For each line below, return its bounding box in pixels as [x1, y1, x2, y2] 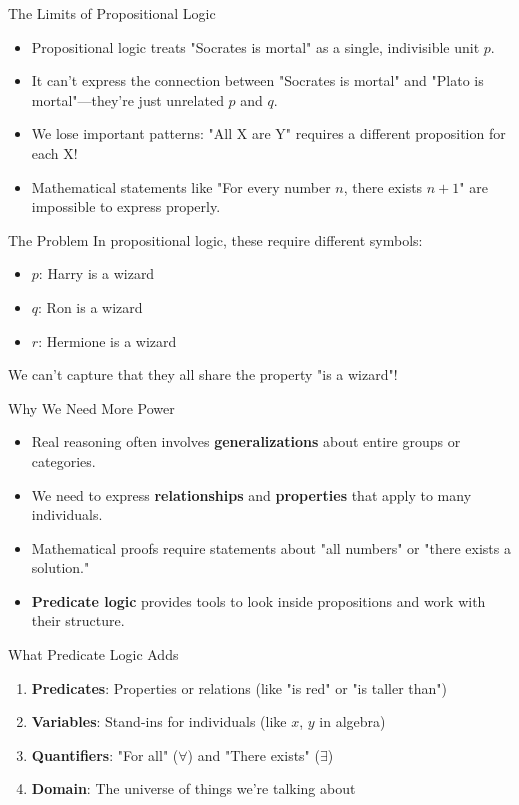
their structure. [31, 610, 125, 631]
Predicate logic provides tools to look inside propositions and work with [31, 590, 486, 611]
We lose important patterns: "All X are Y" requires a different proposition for [31, 123, 506, 144]
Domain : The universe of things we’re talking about [31, 778, 356, 799]
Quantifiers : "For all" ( [31, 744, 179, 765]
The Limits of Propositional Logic [8, 3, 216, 23]
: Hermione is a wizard [38, 330, 177, 351]
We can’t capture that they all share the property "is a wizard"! [8, 364, 398, 385]
